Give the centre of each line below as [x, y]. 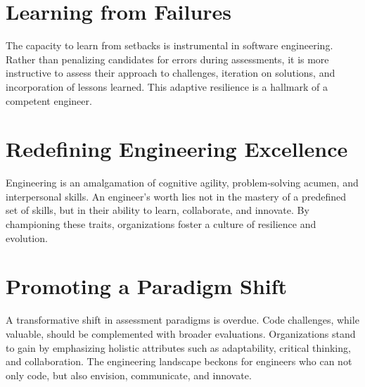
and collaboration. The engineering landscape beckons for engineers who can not [179, 361]
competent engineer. [49, 100]
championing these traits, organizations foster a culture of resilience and [161, 224]
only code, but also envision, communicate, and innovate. [129, 375]
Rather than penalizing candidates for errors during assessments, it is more [167, 59]
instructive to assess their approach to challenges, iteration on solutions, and [171, 73]
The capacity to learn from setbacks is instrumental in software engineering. [169, 45]
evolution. [27, 237]
